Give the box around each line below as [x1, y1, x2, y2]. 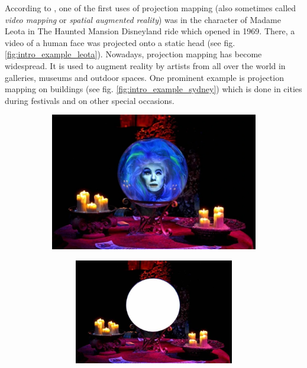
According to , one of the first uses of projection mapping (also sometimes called [5, 2, 296, 14]
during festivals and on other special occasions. [5, 94, 174, 106]
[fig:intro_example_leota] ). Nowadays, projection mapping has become [5, 48, 262, 60]
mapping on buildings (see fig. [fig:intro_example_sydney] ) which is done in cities [5, 83, 302, 95]
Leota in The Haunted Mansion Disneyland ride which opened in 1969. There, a [5, 25, 295, 37]
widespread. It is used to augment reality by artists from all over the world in [5, 59, 286, 71]
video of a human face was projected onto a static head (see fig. [5, 36, 235, 48]
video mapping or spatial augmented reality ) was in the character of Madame [5, 13, 281, 25]
